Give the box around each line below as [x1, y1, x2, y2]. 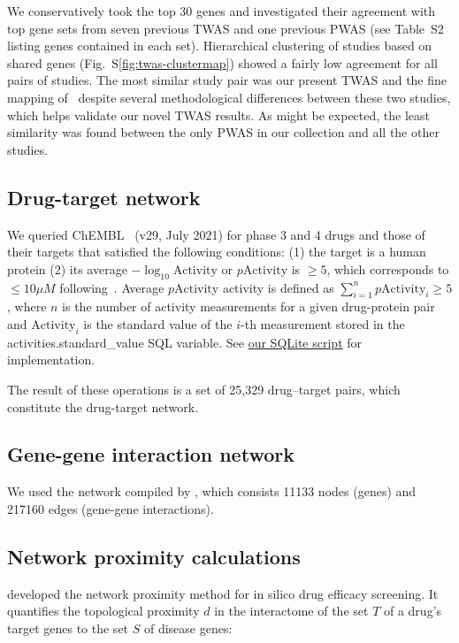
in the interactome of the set [214, 601, 369, 620]
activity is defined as [222, 278, 334, 296]
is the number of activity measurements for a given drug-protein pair [62, 297, 435, 316]
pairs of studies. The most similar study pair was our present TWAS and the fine [7, 71, 448, 89]
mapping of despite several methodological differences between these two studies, [7, 88, 451, 106]
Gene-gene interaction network [7, 440, 295, 468]
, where [7, 297, 47, 316]
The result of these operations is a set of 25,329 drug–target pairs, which [7, 379, 401, 398]
